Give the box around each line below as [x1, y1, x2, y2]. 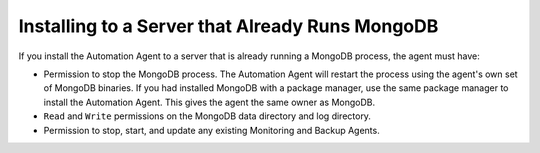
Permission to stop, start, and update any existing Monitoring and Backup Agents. [43, 124, 380, 136]
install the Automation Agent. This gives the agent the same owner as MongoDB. [43, 96, 375, 108]
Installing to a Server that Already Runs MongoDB [18, 15, 439, 37]
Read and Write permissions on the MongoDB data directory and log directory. [43, 110, 372, 122]
